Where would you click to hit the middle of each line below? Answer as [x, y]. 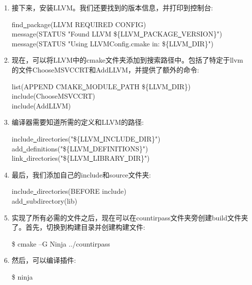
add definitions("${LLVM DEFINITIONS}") [80, 148]
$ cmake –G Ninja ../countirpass [61, 243]
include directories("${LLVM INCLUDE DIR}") [86, 138]
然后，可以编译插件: [44, 260]
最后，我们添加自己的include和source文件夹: [81, 174]
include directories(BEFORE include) [69, 191]
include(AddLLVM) [41, 105]
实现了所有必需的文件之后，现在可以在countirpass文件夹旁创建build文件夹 [130, 217]
